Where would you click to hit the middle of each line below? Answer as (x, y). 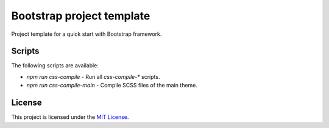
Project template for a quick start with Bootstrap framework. (87, 34)
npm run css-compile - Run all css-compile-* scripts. (93, 76)
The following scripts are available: (55, 66)
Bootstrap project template (81, 16)
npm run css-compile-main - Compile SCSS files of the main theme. (112, 86)
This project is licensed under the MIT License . (70, 117)
